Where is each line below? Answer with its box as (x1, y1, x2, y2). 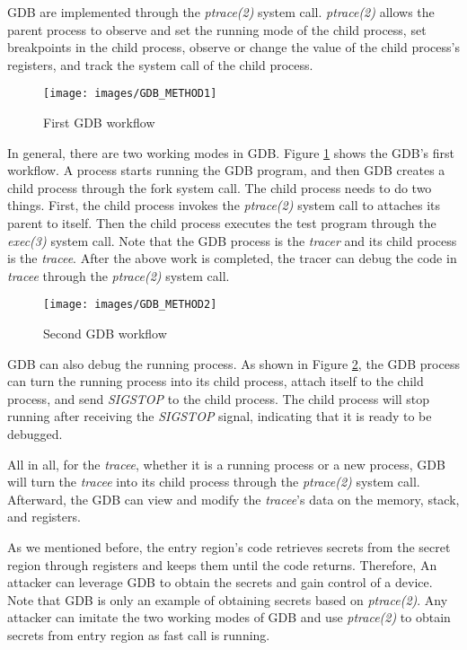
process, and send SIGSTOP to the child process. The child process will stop (7, 389, 430, 408)
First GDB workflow (43, 113, 155, 132)
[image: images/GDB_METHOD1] (43, 87, 217, 101)
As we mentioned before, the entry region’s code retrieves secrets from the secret (7, 537, 451, 556)
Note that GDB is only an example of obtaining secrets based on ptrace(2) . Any (7, 590, 448, 609)
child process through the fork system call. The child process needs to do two (7, 178, 432, 197)
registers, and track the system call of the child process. (7, 55, 313, 74)
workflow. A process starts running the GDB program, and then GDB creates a (7, 161, 445, 180)
